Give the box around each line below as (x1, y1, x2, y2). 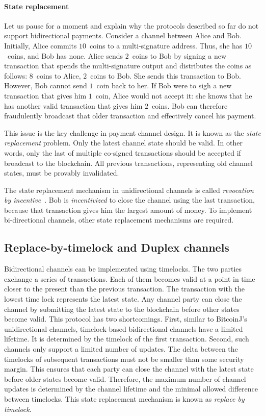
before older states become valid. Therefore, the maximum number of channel (4, 373, 246, 384)
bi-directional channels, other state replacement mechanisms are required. (4, 214, 234, 225)
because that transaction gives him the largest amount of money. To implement (4, 204, 252, 215)
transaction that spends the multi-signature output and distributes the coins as (4, 60, 252, 71)
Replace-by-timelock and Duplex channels (4, 239, 229, 255)
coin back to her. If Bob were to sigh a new (96, 80, 232, 91)
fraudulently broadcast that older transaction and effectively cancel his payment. (4, 110, 256, 121)
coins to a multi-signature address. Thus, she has (90, 40, 243, 51)
